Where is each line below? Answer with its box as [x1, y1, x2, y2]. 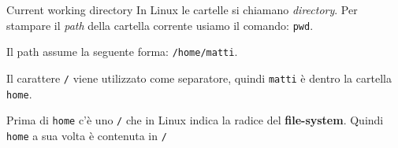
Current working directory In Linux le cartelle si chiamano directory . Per [6, 2, 358, 17]
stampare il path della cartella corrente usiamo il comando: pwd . [6, 17, 314, 33]
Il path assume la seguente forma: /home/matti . [6, 43, 238, 60]
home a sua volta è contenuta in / [6, 127, 167, 143]
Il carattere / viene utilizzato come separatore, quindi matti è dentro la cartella [6, 69, 392, 86]
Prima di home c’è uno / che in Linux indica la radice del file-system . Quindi [6, 112, 384, 128]
